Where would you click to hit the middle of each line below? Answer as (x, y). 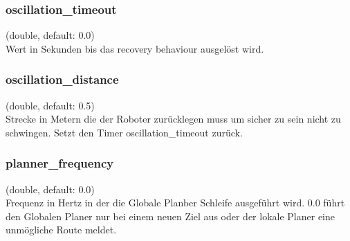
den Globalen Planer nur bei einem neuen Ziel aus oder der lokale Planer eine (170, 216)
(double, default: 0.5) (50, 105)
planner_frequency (60, 163)
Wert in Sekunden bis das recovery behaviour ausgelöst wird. (135, 48)
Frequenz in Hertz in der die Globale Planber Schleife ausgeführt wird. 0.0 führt (175, 203)
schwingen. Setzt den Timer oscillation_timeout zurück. (124, 132)
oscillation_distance (62, 79)
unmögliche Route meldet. (61, 230)
